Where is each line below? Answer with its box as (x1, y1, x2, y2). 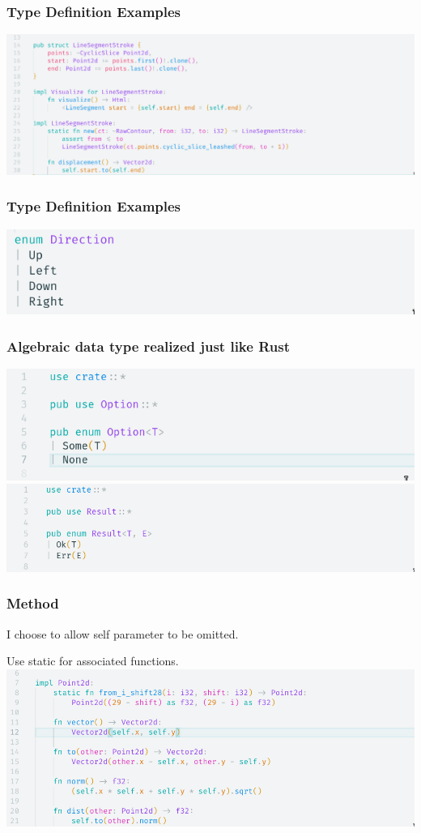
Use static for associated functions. (6, 652, 179, 669)
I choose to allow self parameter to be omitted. (6, 625, 239, 642)
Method (6, 593, 59, 613)
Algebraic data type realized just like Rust (6, 335, 290, 356)
